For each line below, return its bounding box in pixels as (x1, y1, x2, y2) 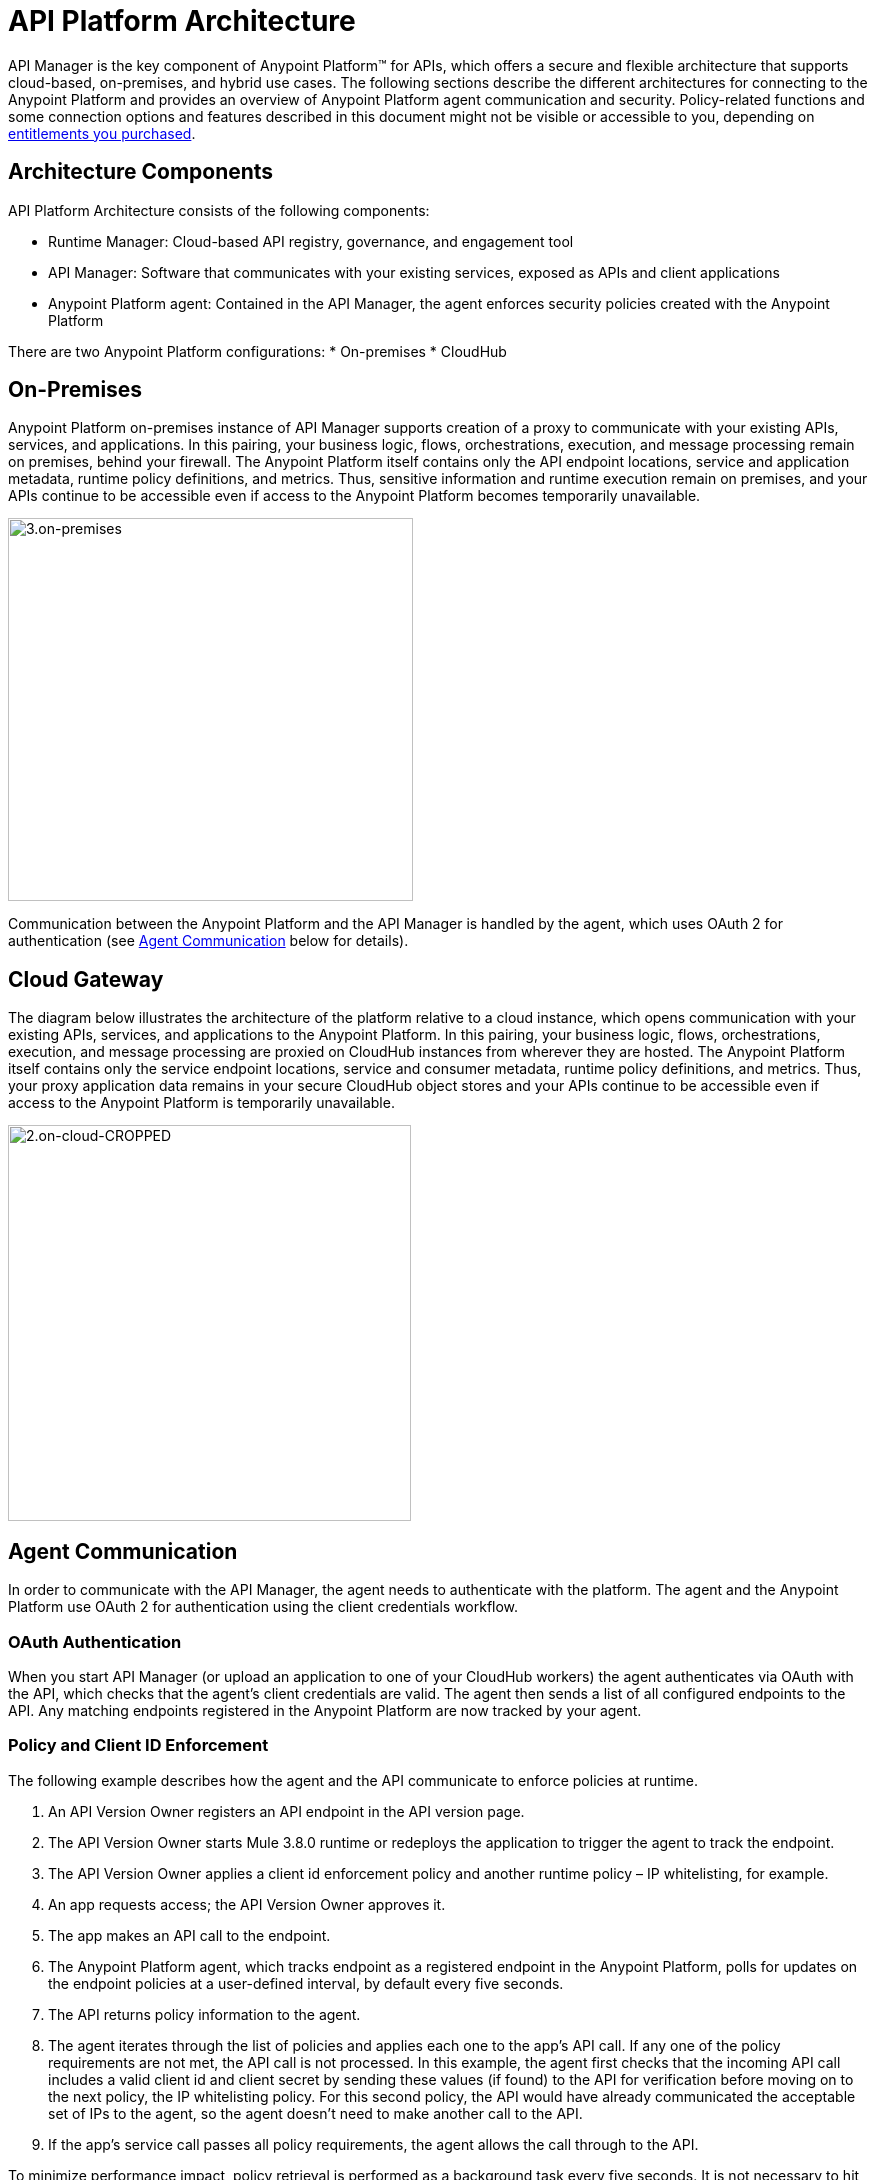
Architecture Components (8, 159, 274, 185)
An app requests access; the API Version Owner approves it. (48, 1895, 446, 1913)
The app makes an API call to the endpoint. (48, 1926, 331, 1944)
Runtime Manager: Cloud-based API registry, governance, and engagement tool (48, 232, 574, 250)
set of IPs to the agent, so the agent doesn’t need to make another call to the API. (48, 2104, 583, 2122)
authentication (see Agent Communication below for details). (8, 932, 409, 950)
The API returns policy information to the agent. (48, 2005, 361, 2023)
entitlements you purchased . (8, 124, 196, 142)
